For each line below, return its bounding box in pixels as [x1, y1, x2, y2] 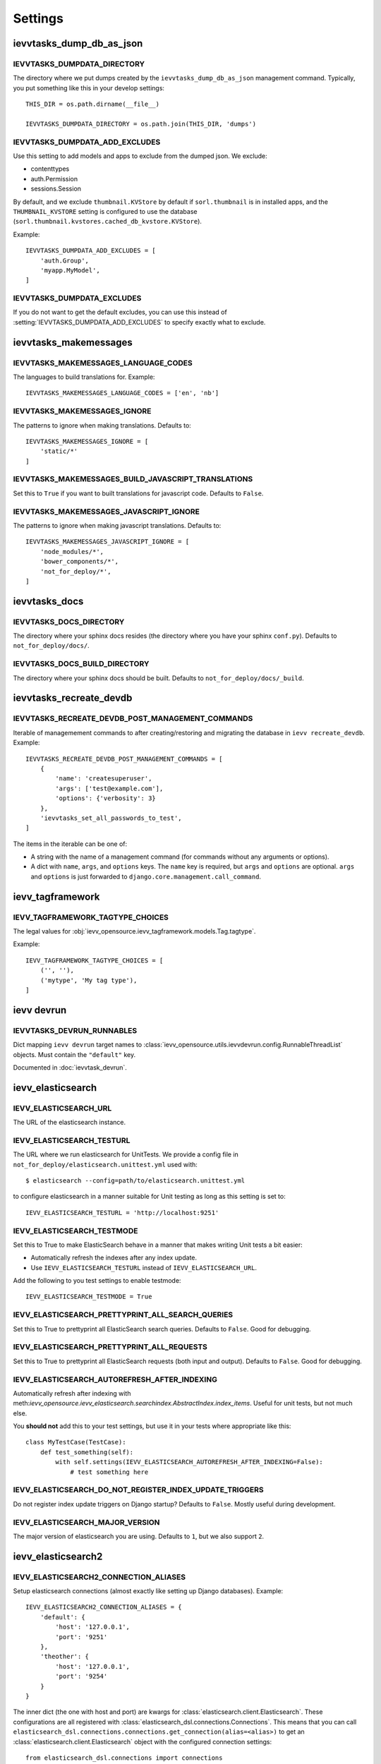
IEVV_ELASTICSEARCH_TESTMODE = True [25, 1293, 152, 1301]
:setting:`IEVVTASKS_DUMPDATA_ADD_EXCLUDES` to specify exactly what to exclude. [13, 318, 266, 326]
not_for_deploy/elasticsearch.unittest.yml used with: [13, 1160, 198, 1168]
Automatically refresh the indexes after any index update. [30, 1253, 198, 1262]
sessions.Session [30, 184, 81, 193]
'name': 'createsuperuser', [55, 775, 152, 783]
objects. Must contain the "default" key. [13, 1050, 136, 1058]
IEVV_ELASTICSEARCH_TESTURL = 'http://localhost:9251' [25, 1209, 219, 1216]
